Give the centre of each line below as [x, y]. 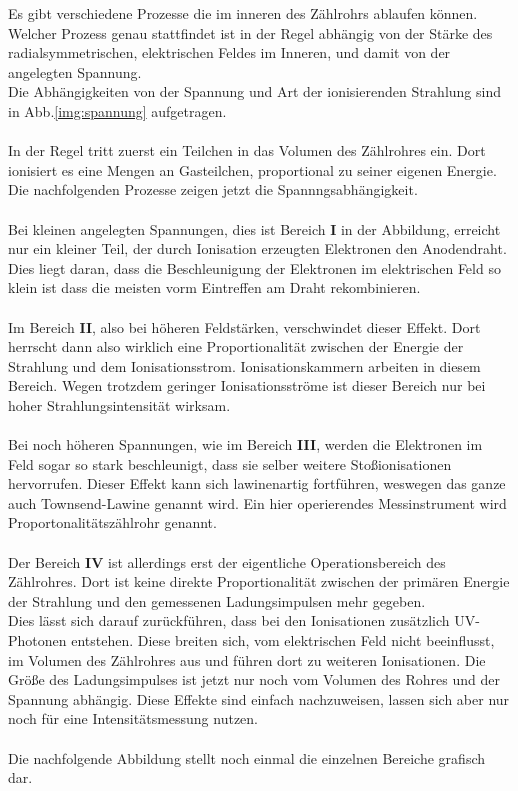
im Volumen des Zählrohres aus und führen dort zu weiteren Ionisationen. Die [247, 659]
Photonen [37, 640]
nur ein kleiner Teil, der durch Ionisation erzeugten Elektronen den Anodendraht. [257, 248]
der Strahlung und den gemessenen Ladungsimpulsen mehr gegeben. [217, 600]
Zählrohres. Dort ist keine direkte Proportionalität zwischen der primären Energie [259, 581]
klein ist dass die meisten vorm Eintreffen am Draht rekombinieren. [214, 287]
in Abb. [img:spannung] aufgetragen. [117, 110]
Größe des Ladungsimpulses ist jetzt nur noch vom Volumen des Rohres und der [254, 679]
